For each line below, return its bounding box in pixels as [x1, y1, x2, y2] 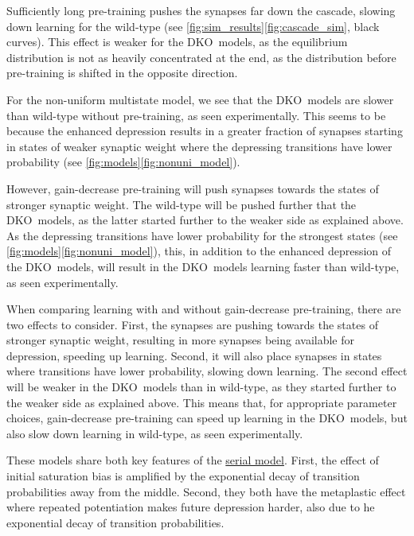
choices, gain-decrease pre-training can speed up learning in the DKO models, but [6, 410, 408, 426]
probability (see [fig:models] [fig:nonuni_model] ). [6, 153, 240, 170]
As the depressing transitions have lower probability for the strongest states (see [6, 227, 398, 243]
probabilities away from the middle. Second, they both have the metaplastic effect [6, 483, 406, 499]
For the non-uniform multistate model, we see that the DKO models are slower [6, 91, 394, 107]
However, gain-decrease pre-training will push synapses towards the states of [6, 180, 379, 196]
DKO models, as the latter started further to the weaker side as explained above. [6, 212, 404, 228]
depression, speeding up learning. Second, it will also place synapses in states [6, 347, 382, 363]
